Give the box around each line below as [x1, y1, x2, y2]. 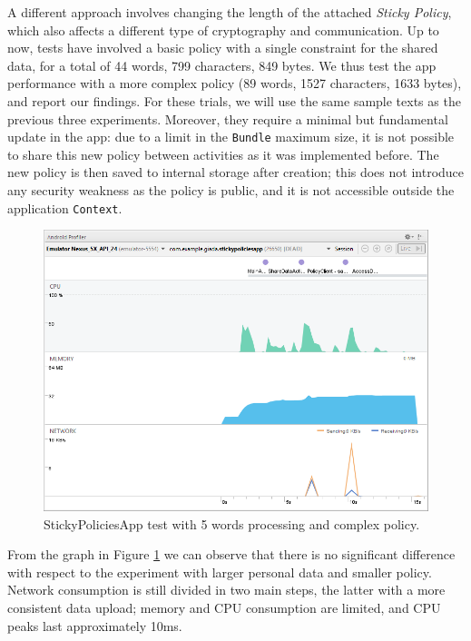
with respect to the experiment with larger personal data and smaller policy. [7, 562, 432, 581]
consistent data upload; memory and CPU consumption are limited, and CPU [7, 597, 441, 616]
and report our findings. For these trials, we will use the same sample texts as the [7, 91, 461, 110]
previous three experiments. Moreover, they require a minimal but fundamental [7, 109, 448, 128]
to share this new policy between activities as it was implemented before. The [7, 144, 439, 163]
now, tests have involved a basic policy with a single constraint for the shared [7, 38, 438, 57]
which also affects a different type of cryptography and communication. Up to [7, 20, 439, 39]
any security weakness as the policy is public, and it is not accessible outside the [7, 181, 455, 199]
